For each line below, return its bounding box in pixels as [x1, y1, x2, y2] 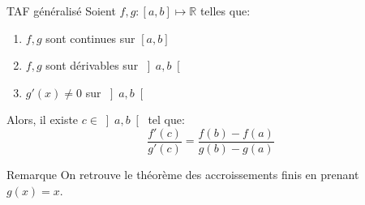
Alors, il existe [6, 111, 79, 128]
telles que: [200, 2, 251, 19]
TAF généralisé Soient [6, 2, 116, 19]
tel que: [148, 111, 185, 128]
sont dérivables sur [45, 57, 139, 74]
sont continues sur [45, 29, 135, 46]
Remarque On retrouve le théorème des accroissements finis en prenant [6, 166, 359, 183]
